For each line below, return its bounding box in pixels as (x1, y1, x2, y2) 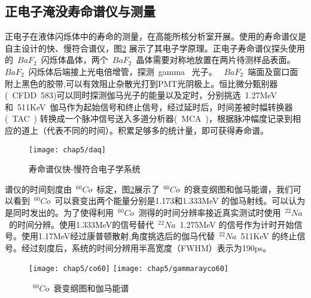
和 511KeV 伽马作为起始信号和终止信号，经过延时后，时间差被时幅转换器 (5, 100, 293, 113)
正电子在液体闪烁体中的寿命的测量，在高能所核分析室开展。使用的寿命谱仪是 (5, 30, 306, 43)
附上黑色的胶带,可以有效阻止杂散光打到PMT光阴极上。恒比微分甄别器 (5, 77, 278, 89)
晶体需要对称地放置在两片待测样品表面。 (136, 53, 295, 66)
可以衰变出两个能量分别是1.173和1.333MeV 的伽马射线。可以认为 (54, 194, 306, 207)
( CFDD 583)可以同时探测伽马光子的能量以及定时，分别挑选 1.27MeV (5, 89, 277, 101)
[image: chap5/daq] (29, 145, 106, 154)
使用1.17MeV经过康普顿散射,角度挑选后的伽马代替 (21, 230, 215, 242)
